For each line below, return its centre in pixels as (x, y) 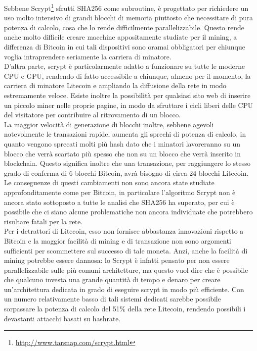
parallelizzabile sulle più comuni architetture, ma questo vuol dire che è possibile (126, 270)
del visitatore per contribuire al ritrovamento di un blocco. (92, 115)
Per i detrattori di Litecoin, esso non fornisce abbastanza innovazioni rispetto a (124, 231)
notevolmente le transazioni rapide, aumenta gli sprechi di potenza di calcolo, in (125, 134)
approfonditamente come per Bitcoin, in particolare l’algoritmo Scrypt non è (120, 192)
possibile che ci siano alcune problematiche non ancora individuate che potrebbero (128, 212)
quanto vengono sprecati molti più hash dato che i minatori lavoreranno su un (122, 143)
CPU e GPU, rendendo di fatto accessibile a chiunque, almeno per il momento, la (127, 75)
